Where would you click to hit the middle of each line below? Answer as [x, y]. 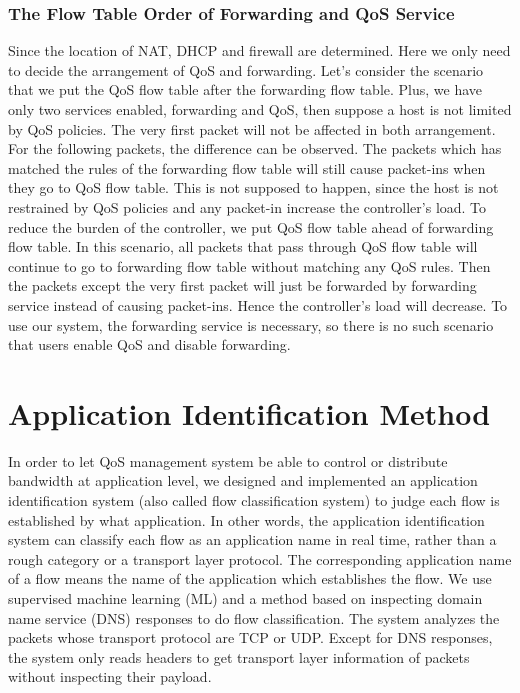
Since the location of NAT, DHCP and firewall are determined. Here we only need [259, 50]
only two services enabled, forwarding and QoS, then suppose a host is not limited [260, 109]
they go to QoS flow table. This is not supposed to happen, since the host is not [253, 187]
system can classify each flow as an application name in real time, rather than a [252, 539]
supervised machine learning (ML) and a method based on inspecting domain [245, 598]
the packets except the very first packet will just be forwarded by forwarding [242, 285]
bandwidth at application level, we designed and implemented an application [243, 480]
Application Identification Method [249, 412]
